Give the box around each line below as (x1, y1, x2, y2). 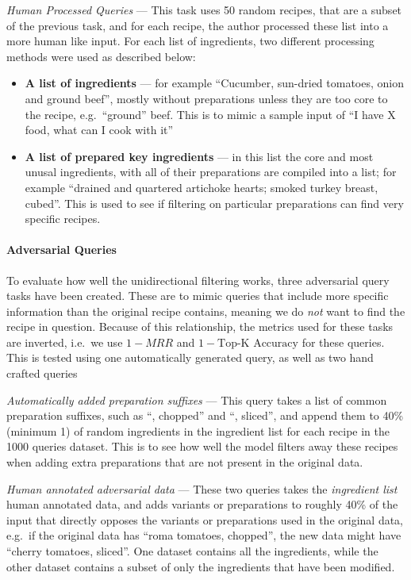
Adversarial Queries (6, 241, 117, 258)
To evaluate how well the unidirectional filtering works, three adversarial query (6, 271, 390, 288)
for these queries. (302, 333, 385, 350)
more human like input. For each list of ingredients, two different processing (6, 33, 375, 49)
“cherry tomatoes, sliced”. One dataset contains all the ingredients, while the (6, 543, 378, 559)
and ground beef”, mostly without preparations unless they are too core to (25, 90, 388, 106)
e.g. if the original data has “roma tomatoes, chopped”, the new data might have (6, 527, 401, 544)
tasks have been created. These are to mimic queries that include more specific (6, 287, 389, 304)
